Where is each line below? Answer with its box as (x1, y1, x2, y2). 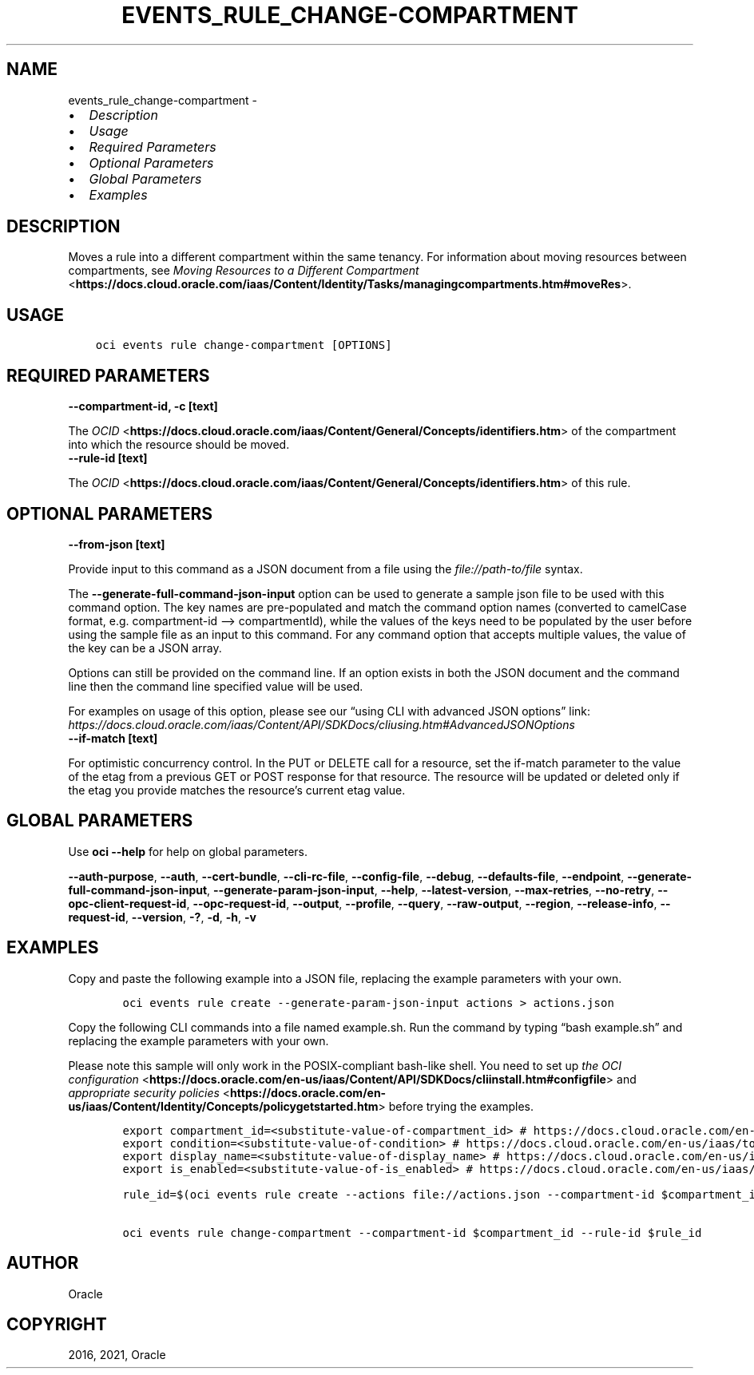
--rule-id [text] (68, 451, 148, 466)
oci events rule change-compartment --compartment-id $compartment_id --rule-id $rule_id (122, 1226, 702, 1239)
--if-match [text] (68, 731, 158, 745)
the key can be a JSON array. (68, 640, 222, 655)
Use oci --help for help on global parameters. (68, 844, 308, 858)
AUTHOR (6, 1253, 79, 1274)
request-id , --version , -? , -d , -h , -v (68, 909, 256, 924)
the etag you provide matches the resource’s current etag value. (68, 783, 406, 797)
